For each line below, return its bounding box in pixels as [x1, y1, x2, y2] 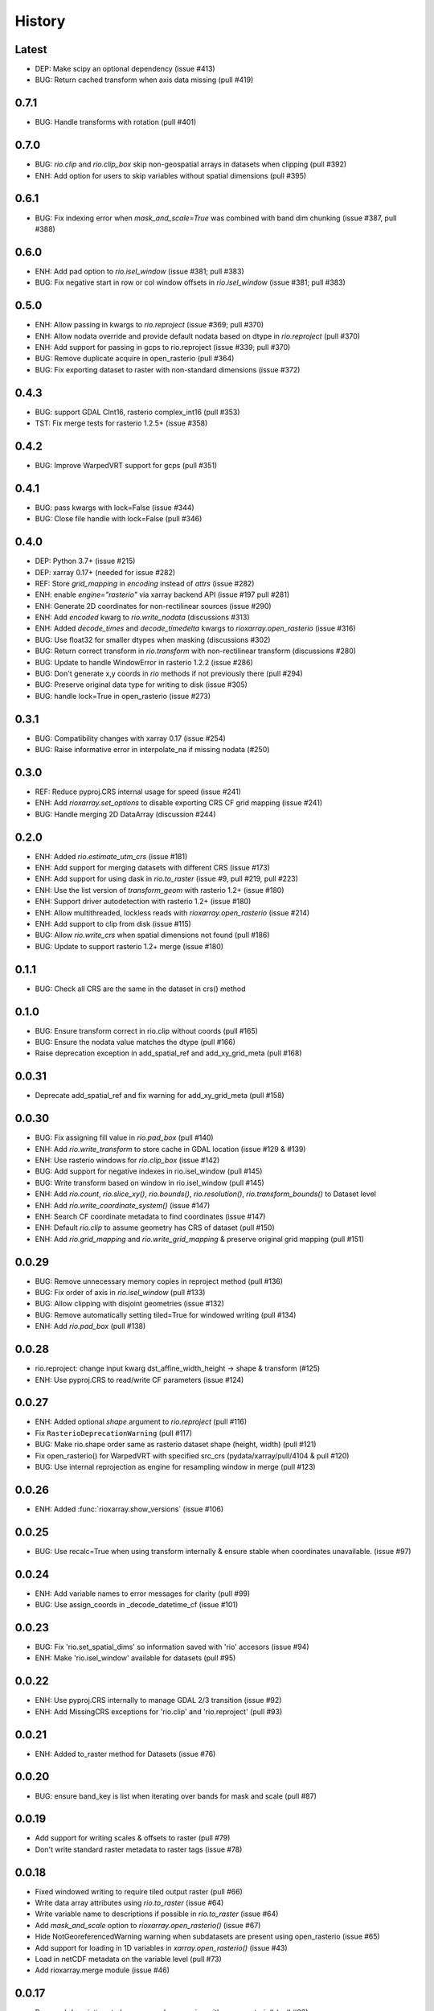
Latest [14, 43, 47, 56]
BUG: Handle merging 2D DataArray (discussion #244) [35, 809, 216, 819]
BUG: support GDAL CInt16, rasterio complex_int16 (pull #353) [35, 407, 240, 417]
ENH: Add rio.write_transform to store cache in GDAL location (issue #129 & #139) [35, 1144, 306, 1154]
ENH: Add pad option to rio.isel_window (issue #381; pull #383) [35, 266, 244, 276]
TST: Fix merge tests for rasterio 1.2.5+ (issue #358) [35, 418, 208, 428]
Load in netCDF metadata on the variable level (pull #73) [35, 1955, 223, 1964]
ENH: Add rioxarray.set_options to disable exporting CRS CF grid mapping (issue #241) [35, 798, 323, 808]
